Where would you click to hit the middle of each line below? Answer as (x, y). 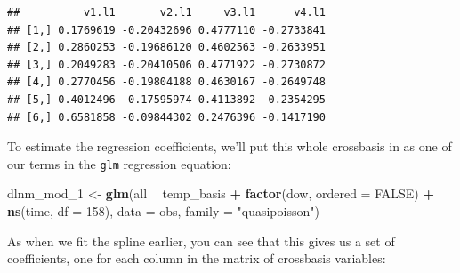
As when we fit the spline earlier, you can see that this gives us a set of (201, 241)
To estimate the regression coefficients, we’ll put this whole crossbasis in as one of (230, 146)
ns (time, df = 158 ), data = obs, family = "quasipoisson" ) (163, 211)
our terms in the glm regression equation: (119, 163)
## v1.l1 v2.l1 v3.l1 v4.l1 (166, 12)
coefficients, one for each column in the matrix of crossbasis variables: (197, 258)
